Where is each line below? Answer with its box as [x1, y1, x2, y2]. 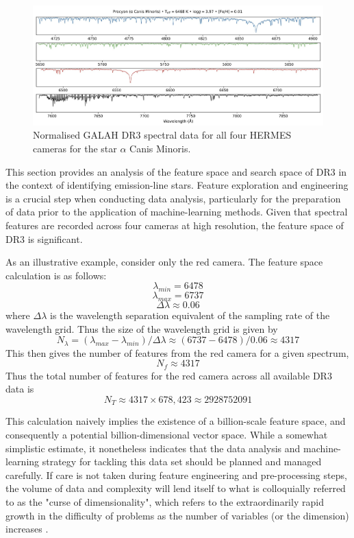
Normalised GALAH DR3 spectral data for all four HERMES [33, 128, 292, 142]
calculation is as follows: [5, 268, 107, 282]
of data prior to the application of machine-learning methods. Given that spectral [5, 204, 348, 219]
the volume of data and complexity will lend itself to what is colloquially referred [5, 481, 346, 495]
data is [5, 382, 34, 396]
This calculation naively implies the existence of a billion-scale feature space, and [5, 414, 346, 428]
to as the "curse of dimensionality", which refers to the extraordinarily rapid [5, 494, 324, 508]
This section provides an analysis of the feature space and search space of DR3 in [5, 164, 347, 178]
